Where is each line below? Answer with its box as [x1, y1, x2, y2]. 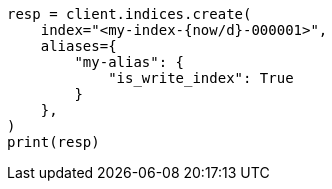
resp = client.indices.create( [7, 6, 252, 22]
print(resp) [7, 134, 100, 150]
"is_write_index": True [108, 70, 294, 86]
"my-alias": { [74, 54, 185, 70]
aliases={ [40, 38, 117, 54]
